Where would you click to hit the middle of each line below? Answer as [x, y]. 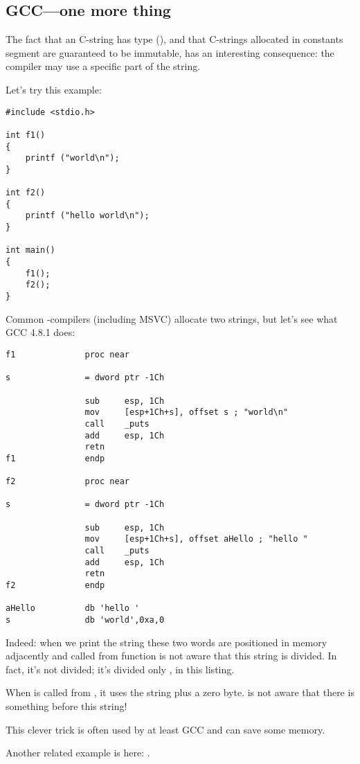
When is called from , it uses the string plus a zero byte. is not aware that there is [180, 692]
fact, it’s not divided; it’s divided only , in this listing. [120, 669]
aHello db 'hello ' [73, 608]
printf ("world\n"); [72, 158]
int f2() [26, 193]
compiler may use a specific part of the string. [103, 66]
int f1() [26, 135]
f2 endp [55, 586]
